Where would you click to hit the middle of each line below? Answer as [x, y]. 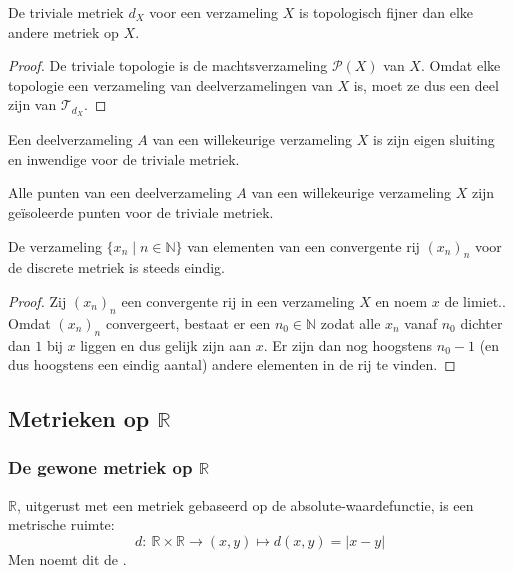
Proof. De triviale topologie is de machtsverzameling [168, 65]
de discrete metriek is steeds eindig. [116, 267]
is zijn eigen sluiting [433, 139]
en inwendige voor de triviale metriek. [124, 158]
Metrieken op [79, 418]
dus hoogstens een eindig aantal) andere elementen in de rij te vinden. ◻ [232, 364]
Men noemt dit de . [67, 558]
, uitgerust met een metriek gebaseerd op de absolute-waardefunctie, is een [245, 504]
